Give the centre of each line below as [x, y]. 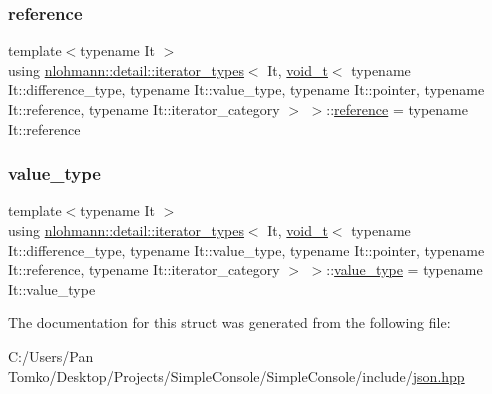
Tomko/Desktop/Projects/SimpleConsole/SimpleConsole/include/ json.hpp [236, 375]
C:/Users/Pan [51, 355]
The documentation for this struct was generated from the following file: [229, 322]
